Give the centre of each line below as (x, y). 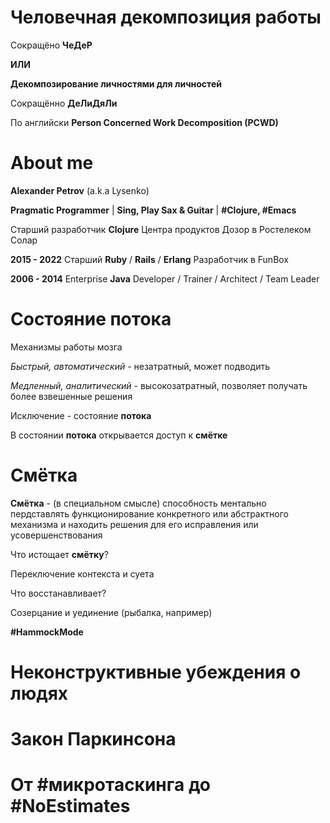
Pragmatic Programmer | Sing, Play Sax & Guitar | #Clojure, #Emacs (153, 210)
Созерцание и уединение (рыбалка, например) (111, 612)
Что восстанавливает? (58, 593)
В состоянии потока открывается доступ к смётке (119, 435)
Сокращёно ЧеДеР (51, 45)
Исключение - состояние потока (81, 415)
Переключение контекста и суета (82, 573)
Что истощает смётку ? (59, 554)
